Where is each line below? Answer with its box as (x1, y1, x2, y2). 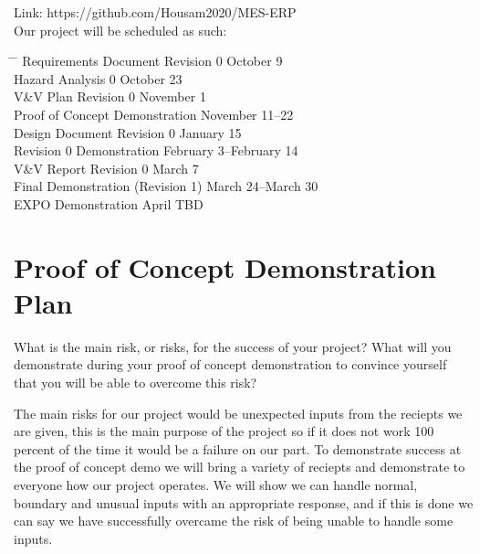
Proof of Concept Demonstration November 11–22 (14, 104, 294, 123)
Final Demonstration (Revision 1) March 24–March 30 (14, 176, 318, 196)
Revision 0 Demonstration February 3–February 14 (14, 141, 298, 160)
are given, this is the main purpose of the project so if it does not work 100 (14, 421, 434, 441)
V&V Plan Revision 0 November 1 (14, 87, 206, 106)
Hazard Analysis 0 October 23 (14, 69, 183, 88)
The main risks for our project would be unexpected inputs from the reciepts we (14, 403, 463, 422)
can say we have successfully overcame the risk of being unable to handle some (14, 511, 454, 530)
